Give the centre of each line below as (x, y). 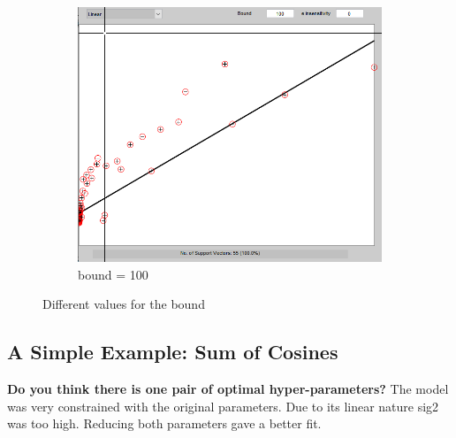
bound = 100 (113, 274)
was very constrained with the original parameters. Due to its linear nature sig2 (223, 406)
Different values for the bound (124, 304)
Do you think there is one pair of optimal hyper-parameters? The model (228, 388)
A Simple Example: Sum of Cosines (173, 352)
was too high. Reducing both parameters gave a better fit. (164, 423)
